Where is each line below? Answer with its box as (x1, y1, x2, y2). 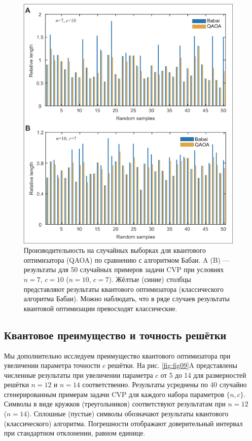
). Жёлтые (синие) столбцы (108, 274, 191, 284)
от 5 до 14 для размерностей (160, 369, 246, 380)
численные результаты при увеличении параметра (4, 369, 153, 380)
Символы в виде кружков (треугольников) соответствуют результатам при (4, 399, 226, 409)
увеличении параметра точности (4, 360, 101, 370)
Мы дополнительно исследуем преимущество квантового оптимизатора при (4, 350, 231, 361)
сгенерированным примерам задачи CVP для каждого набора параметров (4, 389, 224, 399)
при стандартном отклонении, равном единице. (4, 428, 145, 438)
